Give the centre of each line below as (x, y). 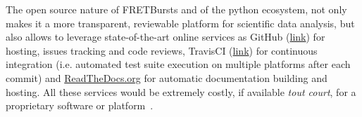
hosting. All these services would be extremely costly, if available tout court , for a (181, 91)
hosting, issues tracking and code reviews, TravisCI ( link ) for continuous (162, 50)
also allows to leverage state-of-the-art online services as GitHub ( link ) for (166, 37)
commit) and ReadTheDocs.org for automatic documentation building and (167, 77)
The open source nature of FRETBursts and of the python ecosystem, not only (176, 9)
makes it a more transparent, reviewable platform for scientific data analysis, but (180, 23)
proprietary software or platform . (80, 105)
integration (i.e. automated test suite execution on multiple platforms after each (178, 64)
